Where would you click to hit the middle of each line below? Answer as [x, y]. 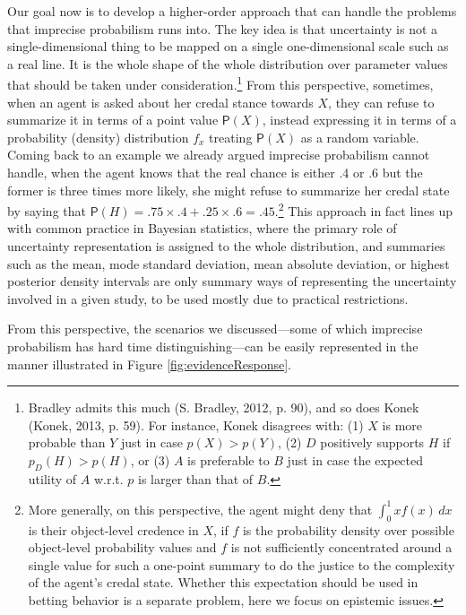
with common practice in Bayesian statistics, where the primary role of [202, 228]
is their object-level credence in [113, 529]
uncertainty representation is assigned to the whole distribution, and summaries [226, 246]
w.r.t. [108, 478]
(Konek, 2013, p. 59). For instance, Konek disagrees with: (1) [196, 424]
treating [231, 137]
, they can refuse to [381, 102]
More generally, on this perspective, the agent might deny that [200, 509]
